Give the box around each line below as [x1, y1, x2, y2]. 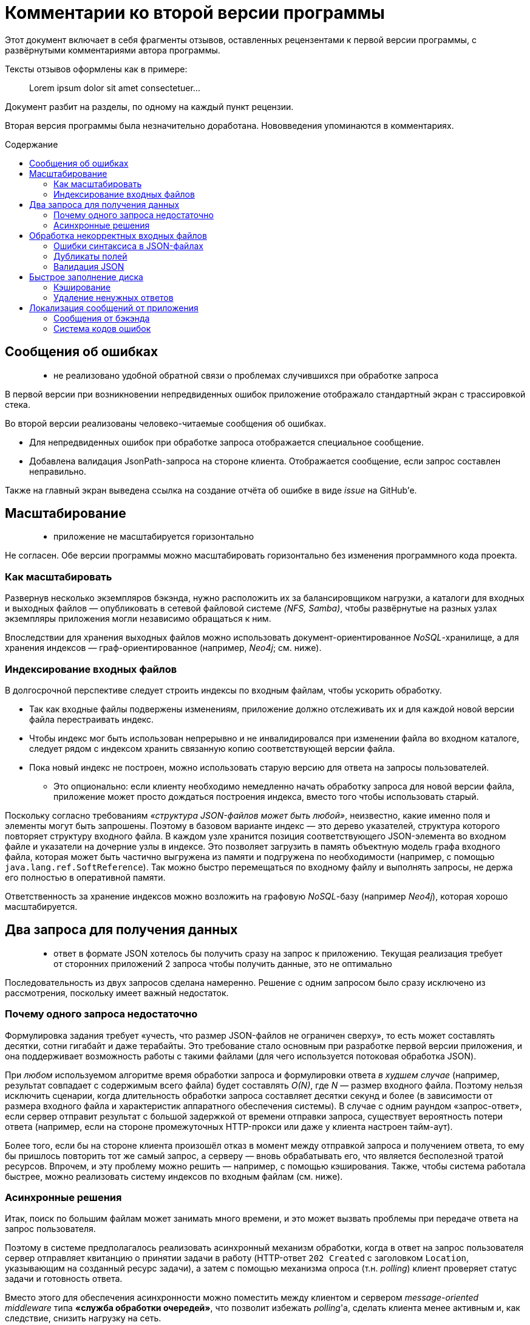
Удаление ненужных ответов [53, 292, 174, 303]
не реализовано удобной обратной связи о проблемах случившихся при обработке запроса [53, 370, 439, 380]
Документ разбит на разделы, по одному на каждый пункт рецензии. [5, 101, 294, 112]
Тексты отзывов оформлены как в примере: [5, 63, 188, 74]
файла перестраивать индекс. [29, 714, 154, 724]
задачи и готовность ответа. [5, 1273, 123, 1284]
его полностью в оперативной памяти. [5, 872, 166, 883]
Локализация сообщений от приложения [29, 302, 199, 313]
